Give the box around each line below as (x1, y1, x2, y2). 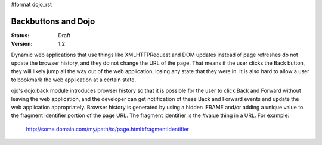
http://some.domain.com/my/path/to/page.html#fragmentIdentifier (26, 125, 190, 133)
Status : (11, 31, 30, 39)
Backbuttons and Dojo (11, 16, 95, 26)
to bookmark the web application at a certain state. (11, 76, 137, 83)
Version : (11, 40, 33, 48)
